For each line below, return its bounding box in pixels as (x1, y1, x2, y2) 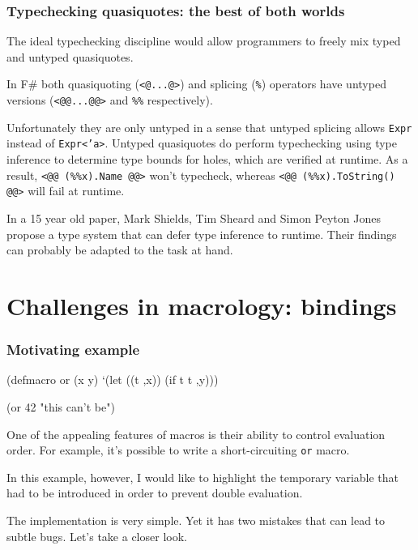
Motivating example (6, 339, 140, 360)
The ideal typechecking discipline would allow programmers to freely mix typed (6, 32, 401, 49)
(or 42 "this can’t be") (6, 398, 115, 415)
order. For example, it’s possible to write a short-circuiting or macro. (6, 441, 350, 458)
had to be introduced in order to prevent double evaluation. (6, 484, 303, 501)
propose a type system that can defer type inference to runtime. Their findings (6, 225, 397, 242)
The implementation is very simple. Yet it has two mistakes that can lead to (6, 511, 386, 528)
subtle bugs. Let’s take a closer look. (6, 527, 187, 544)
